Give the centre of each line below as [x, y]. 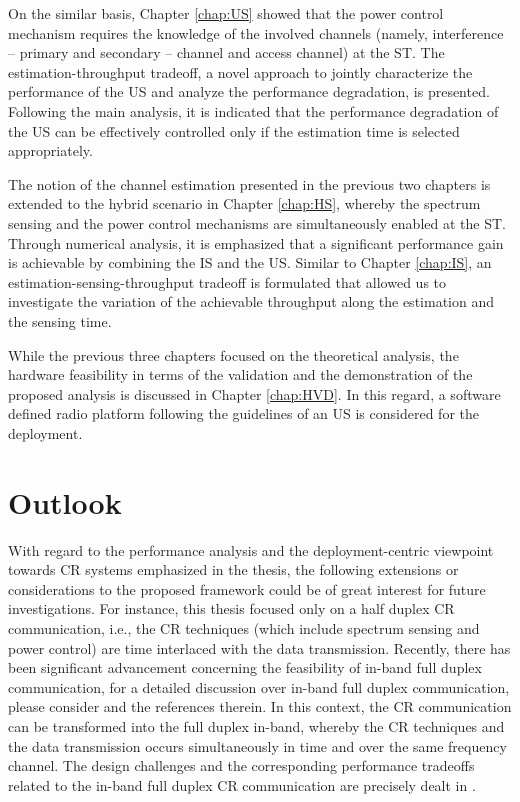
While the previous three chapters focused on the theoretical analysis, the [233, 354]
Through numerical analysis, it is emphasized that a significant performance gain [256, 242]
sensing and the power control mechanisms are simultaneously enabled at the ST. [257, 222]
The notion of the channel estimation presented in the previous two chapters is [249, 183]
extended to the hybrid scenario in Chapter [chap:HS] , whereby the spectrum [244, 203]
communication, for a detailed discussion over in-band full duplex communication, [259, 686]
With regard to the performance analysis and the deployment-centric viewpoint [251, 549]
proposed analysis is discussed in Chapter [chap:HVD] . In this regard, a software [254, 393]
